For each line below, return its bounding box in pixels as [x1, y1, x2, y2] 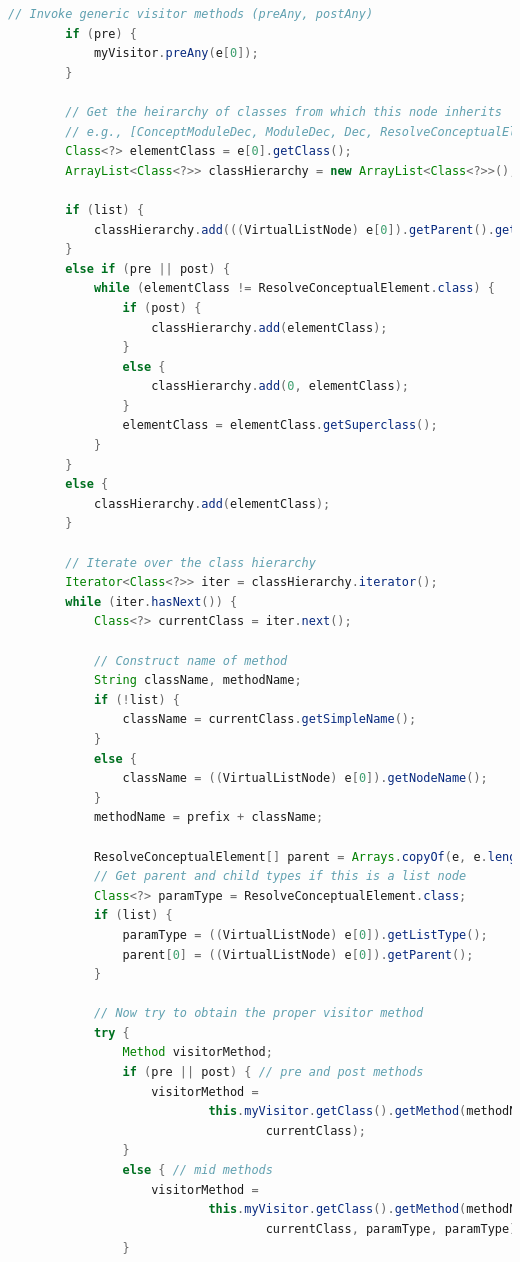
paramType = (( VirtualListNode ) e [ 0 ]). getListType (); [122, 927, 488, 942]
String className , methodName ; [93, 673, 302, 688]
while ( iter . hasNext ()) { [65, 594, 238, 609]
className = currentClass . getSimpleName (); [122, 712, 417, 727]
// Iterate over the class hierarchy [65, 555, 316, 570]
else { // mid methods [122, 1163, 273, 1178]
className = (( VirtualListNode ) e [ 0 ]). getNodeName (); [122, 771, 488, 786]
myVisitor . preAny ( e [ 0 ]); [93, 46, 259, 61]
